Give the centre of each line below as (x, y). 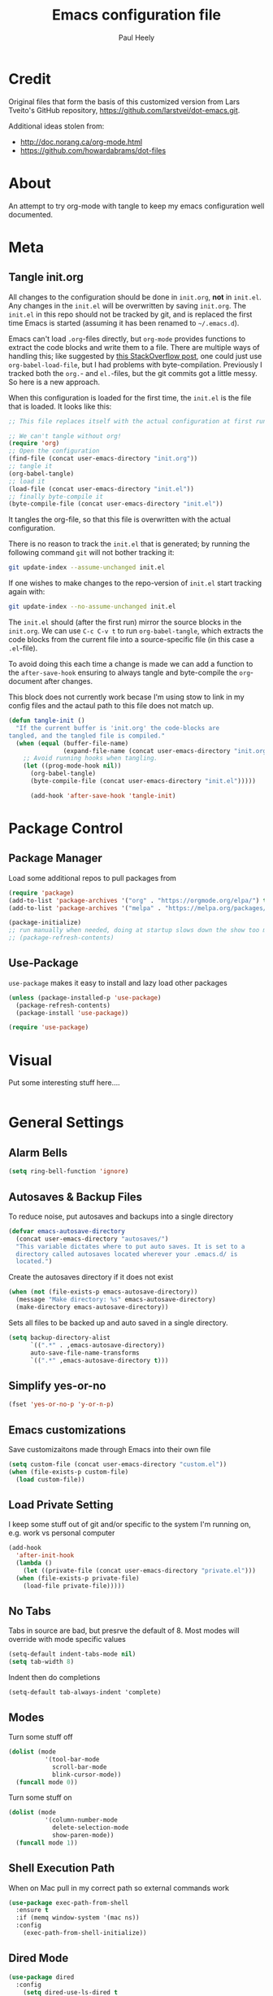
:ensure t (32, 1911)
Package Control (66, 828)
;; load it (27, 481)
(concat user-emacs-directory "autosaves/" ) (92, 1239)
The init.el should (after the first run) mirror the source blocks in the (125, 622)
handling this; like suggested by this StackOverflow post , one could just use (135, 356)
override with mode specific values (67, 1639)
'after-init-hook (45, 1556)
